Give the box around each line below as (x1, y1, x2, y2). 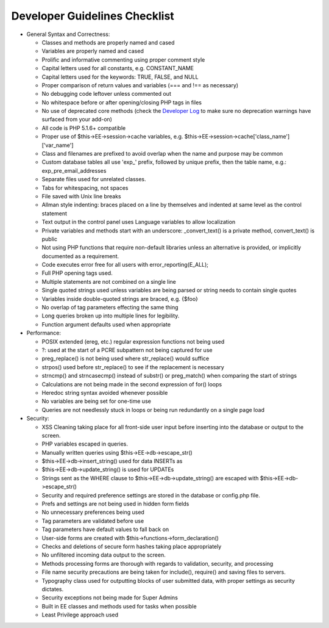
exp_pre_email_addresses (41, 167, 107, 174)
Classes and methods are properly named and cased (41, 38, 175, 46)
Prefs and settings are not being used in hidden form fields (41, 500, 189, 508)
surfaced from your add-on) (41, 116, 113, 123)
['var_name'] (41, 141, 74, 149)
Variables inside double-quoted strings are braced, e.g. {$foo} (41, 295, 198, 302)
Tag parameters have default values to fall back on (41, 525, 169, 533)
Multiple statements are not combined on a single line (41, 278, 177, 285)
